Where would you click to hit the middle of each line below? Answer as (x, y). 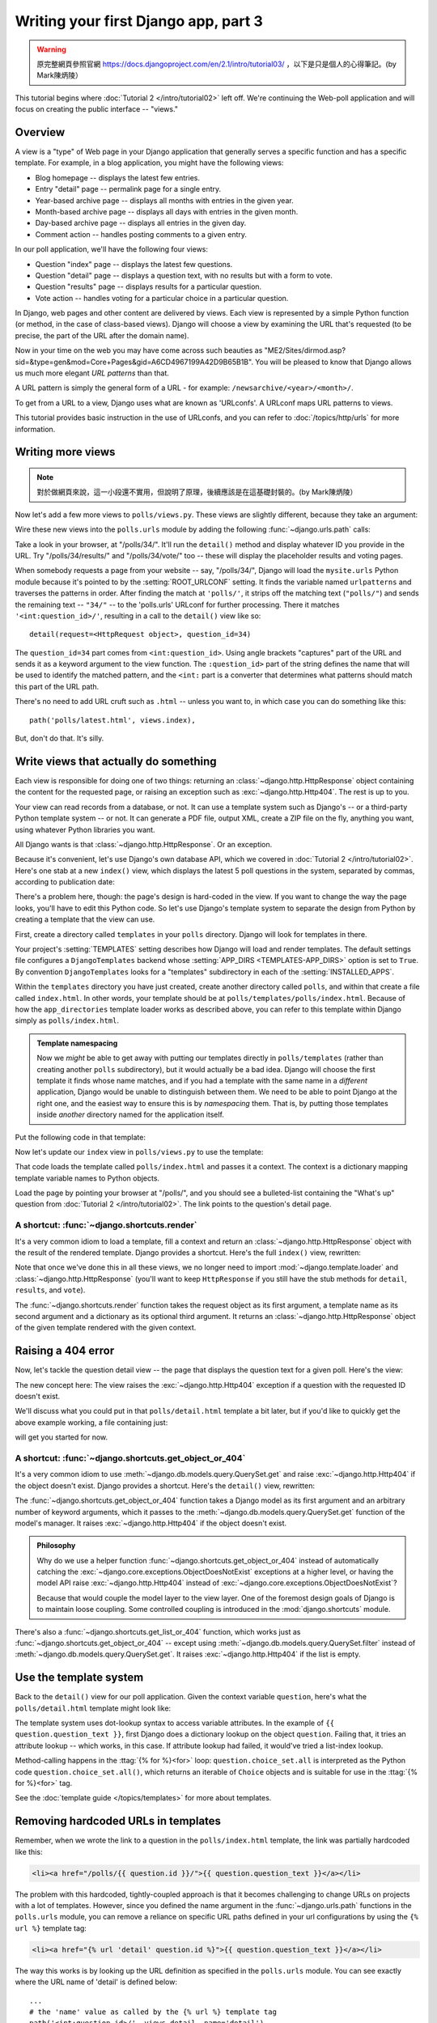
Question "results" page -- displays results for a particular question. (148, 286)
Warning (51, 49)
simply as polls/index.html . (67, 1020)
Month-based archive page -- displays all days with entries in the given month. (167, 211)
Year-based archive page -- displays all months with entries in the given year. (165, 200)
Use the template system (79, 1678)
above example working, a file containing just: (91, 1422)
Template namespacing (77, 1043)
